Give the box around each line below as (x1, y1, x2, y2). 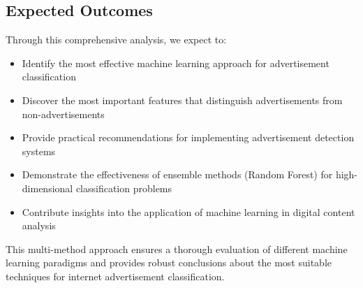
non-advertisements (22, 106, 105, 121)
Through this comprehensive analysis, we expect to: (6, 32, 227, 47)
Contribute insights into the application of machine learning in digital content (22, 204, 355, 219)
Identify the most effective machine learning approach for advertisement (22, 55, 329, 70)
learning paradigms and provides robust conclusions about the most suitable (6, 255, 332, 270)
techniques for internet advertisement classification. (6, 268, 225, 283)
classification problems (75, 180, 172, 195)
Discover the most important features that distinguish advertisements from (22, 92, 343, 107)
